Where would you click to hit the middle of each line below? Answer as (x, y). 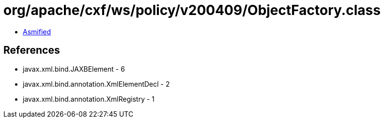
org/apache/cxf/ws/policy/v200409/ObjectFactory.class (192, 10)
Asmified (37, 31)
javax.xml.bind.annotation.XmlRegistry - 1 (89, 99)
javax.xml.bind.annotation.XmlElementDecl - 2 (96, 84)
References (32, 50)
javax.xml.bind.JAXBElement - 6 (74, 69)
